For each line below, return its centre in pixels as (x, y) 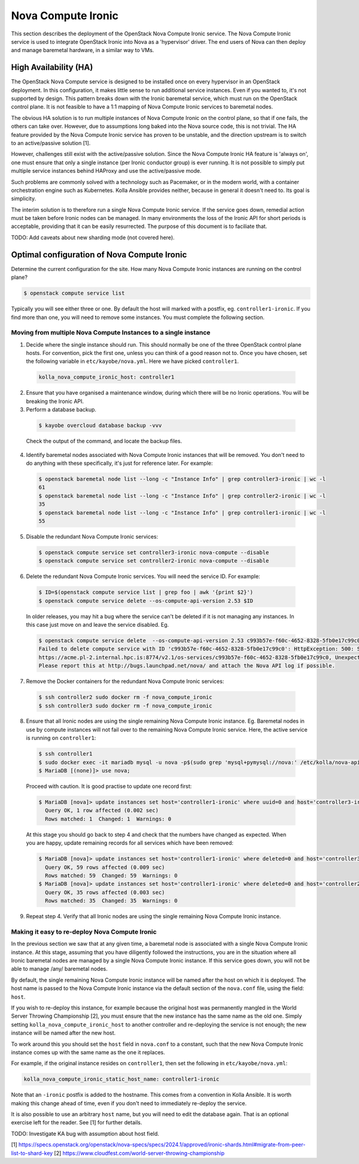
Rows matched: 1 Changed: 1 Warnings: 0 (108, 819)
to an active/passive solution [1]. (51, 143)
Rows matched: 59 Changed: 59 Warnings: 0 (111, 875)
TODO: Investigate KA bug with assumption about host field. (85, 1133)
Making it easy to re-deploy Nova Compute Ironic (84, 931)
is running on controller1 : (61, 738)
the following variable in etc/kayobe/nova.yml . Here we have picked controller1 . (133, 361)
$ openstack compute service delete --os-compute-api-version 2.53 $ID (146, 601)
